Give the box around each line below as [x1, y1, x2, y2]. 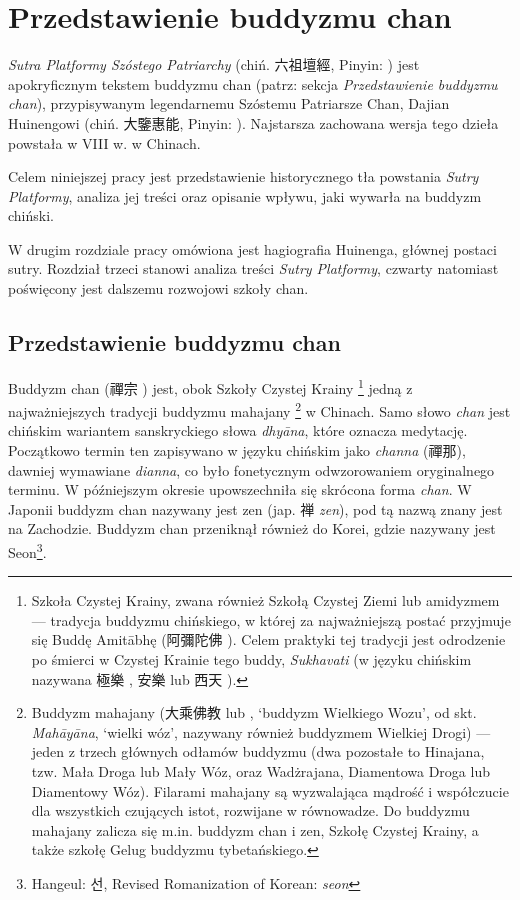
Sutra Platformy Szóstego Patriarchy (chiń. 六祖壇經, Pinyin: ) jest [8, 54, 420, 75]
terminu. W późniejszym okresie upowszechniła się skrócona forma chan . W [8, 479, 472, 500]
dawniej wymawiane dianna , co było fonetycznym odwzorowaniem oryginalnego [8, 459, 495, 480]
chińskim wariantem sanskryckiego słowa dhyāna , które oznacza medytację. [8, 420, 468, 441]
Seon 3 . [8, 538, 47, 562]
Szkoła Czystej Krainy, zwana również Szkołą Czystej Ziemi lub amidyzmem [31, 590, 500, 611]
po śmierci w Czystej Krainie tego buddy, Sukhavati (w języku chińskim [31, 648, 472, 669]
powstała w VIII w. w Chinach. [8, 132, 201, 153]
